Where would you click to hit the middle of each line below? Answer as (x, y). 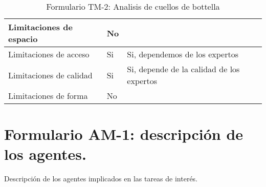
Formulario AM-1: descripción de (124, 134)
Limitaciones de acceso (49, 54)
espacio (23, 39)
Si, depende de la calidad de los (183, 69)
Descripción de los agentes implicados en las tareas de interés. (101, 179)
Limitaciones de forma (48, 96)
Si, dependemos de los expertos (183, 54)
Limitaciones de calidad (50, 75)
